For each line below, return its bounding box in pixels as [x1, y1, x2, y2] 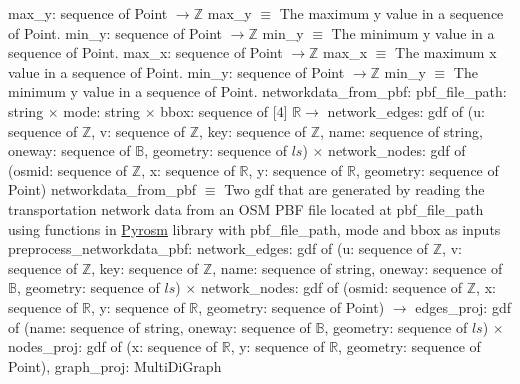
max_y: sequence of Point [8, 3, 168, 23]
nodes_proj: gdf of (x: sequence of [8, 336, 218, 357]
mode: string [63, 100, 141, 121]
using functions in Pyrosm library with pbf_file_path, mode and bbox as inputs [8, 218, 501, 239]
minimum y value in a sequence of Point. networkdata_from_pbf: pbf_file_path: [8, 81, 507, 102]
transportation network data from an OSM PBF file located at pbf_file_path [8, 198, 484, 219]
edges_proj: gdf [415, 296, 511, 317]
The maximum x [395, 42, 497, 63]
